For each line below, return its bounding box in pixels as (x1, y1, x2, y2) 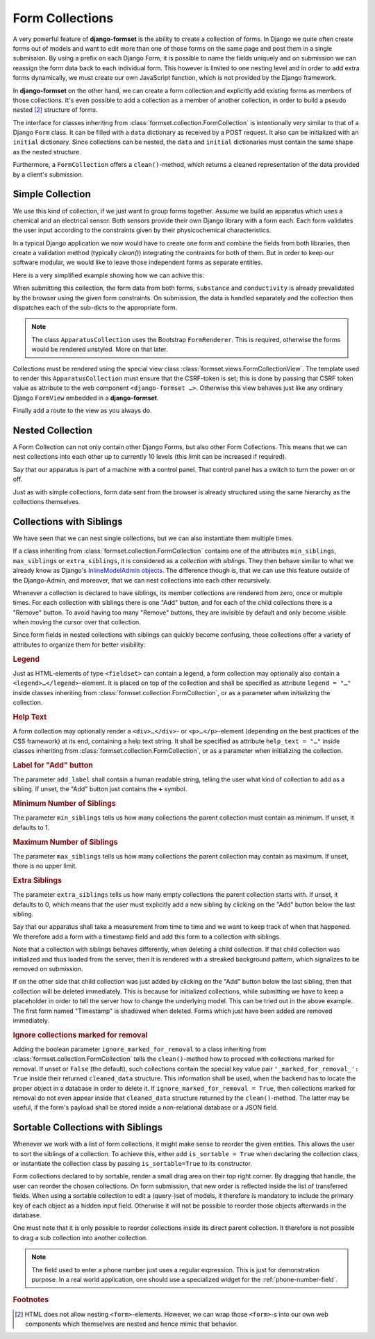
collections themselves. (12, 498, 81, 506)
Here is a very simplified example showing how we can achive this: (12, 271, 205, 279)
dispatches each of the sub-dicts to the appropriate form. (12, 303, 178, 312)
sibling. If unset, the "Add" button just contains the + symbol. (12, 785, 187, 793)
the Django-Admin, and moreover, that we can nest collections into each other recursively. (12, 576, 272, 584)
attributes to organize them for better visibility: (12, 640, 146, 649)
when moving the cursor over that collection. (12, 618, 142, 626)
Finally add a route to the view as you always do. (12, 407, 152, 415)
